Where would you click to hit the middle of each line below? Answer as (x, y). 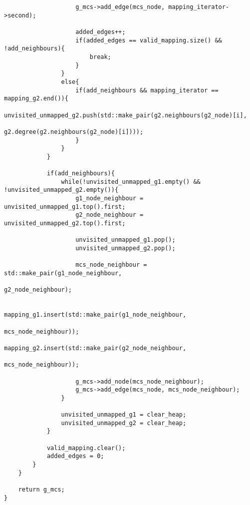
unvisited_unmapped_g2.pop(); (125, 249)
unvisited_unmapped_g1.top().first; (65, 207)
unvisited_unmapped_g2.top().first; (65, 224)
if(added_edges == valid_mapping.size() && (149, 40)
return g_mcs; (41, 490)
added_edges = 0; (75, 456)
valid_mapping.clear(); (86, 448)
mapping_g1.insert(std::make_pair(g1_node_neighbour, (95, 315)
